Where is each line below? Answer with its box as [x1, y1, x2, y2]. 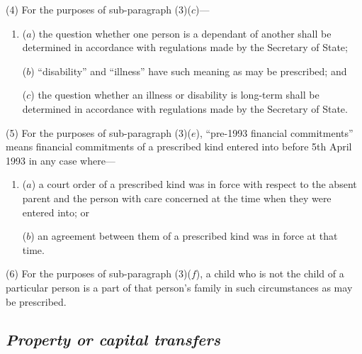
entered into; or [22, 204, 89, 219]
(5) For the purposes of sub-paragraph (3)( [6, 125, 191, 140]
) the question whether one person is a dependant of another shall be [31, 26, 332, 40]
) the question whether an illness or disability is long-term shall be [30, 87, 319, 102]
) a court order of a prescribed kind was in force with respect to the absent [31, 177, 357, 192]
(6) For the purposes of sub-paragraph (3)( [6, 266, 191, 281]
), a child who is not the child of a [196, 266, 344, 281]
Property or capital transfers [6, 328, 221, 350]
